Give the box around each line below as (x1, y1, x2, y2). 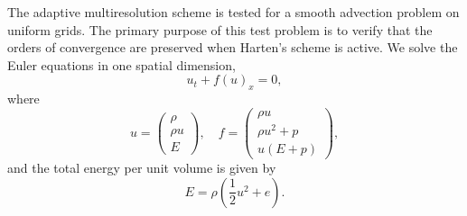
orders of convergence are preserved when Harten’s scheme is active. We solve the (7, 38, 458, 57)
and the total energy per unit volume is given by (7, 158, 276, 177)
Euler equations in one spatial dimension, (7, 55, 236, 74)
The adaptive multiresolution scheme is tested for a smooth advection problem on (7, 3, 460, 21)
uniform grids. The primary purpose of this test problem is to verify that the (7, 20, 433, 39)
